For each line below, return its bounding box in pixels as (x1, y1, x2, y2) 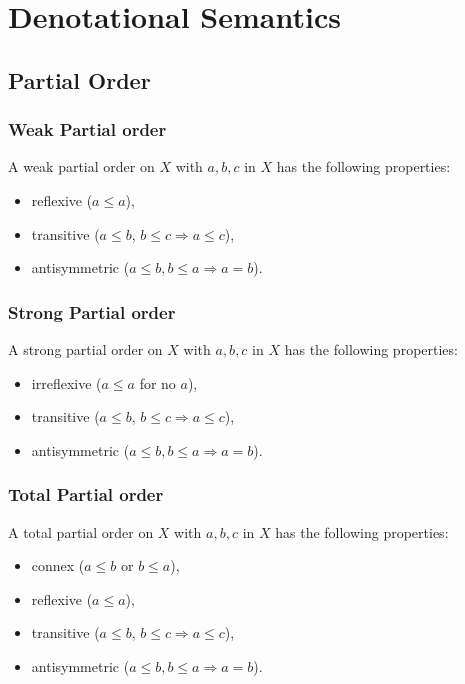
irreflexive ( (31, 372, 102, 393)
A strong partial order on (8, 338, 163, 359)
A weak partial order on (8, 156, 155, 177)
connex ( (31, 555, 85, 576)
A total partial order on (8, 521, 154, 542)
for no (139, 372, 176, 393)
